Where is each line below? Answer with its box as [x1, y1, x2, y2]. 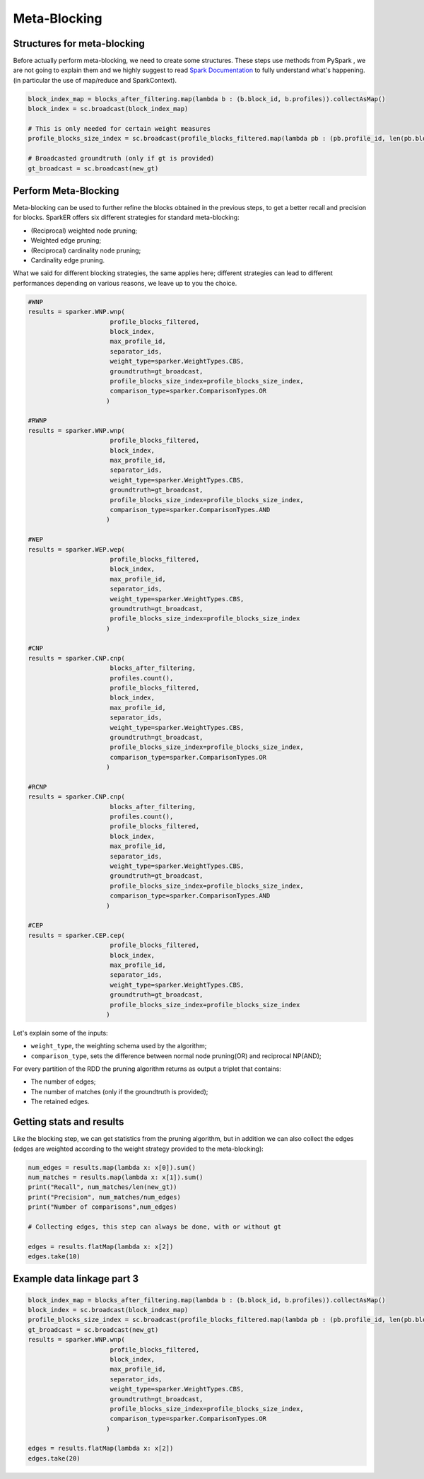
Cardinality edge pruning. [30, 256, 105, 265]
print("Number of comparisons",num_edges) [28, 1203, 177, 1211]
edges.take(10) [28, 1253, 81, 1260]
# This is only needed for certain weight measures [28, 124, 211, 132]
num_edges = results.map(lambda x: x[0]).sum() [28, 1164, 196, 1171]
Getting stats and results [13, 1116, 124, 1128]
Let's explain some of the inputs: [13, 1028, 109, 1037]
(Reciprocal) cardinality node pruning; [30, 246, 141, 255]
